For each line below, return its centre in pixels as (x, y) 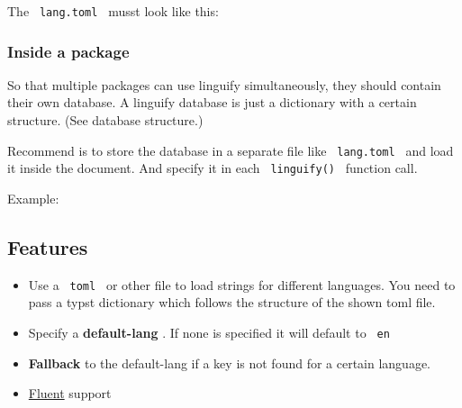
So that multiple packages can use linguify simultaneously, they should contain (224, 84)
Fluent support (70, 393)
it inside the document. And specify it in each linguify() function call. (213, 168)
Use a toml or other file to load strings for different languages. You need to (242, 284)
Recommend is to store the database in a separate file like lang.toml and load (231, 150)
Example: (33, 198)
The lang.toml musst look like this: (113, 11)
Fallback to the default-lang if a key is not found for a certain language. (230, 363)
